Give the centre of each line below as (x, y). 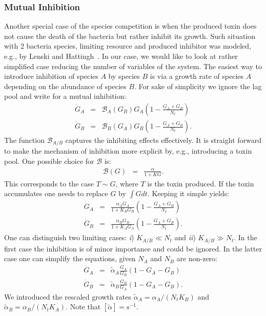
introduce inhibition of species (51, 76)
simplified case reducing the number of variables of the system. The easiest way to (133, 66)
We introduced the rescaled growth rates (68, 296)
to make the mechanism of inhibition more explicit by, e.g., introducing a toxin (128, 151)
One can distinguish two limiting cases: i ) (69, 237)
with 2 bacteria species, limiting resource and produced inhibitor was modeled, (128, 46)
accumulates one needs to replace (56, 193)
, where (127, 183)
